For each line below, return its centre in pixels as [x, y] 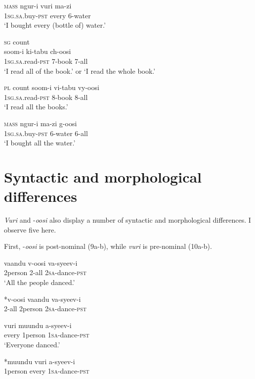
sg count [17, 41]
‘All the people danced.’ [40, 282]
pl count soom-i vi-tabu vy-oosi [52, 87]
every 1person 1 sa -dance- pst [47, 335]
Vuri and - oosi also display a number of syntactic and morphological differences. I [127, 220]
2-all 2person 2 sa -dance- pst [45, 308]
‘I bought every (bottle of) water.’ [55, 25]
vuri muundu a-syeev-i [38, 325]
